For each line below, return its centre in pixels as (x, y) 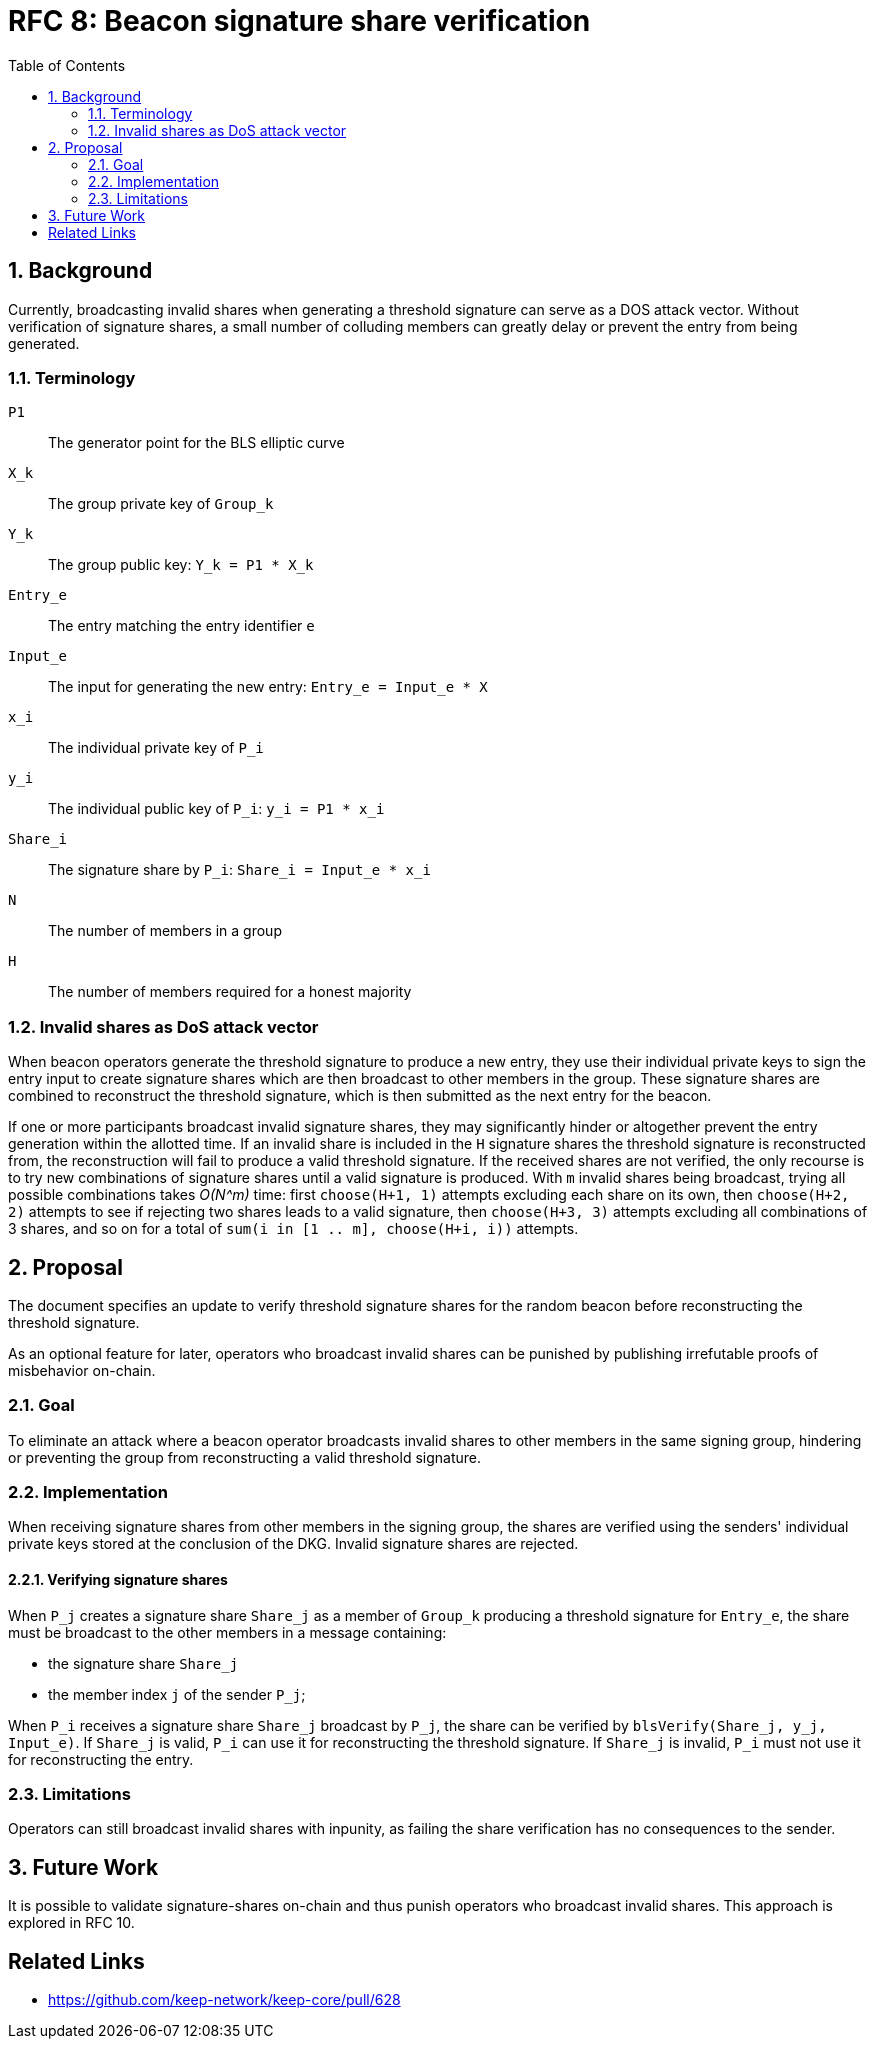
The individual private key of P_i (156, 748)
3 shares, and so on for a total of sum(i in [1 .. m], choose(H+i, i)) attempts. (293, 1229)
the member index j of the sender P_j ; (177, 1694)
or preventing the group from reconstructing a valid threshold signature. (244, 1457)
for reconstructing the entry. (101, 1759)
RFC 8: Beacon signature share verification (299, 21)
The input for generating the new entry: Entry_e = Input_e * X (268, 687)
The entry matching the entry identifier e (181, 626)
